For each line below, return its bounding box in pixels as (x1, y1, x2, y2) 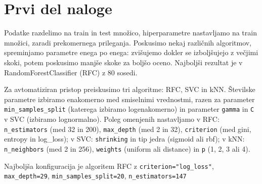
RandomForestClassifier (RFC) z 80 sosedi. (4, 67, 138, 77)
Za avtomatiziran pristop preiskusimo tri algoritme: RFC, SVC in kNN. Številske (4, 84, 255, 95)
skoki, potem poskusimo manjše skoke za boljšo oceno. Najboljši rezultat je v (4, 57, 243, 67)
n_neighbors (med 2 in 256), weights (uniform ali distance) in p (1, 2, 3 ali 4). (4, 143, 250, 154)
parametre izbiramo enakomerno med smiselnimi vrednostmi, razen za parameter (4, 94, 255, 104)
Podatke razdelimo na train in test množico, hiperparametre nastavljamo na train (4, 27, 257, 38)
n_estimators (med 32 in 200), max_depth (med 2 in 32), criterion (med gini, (4, 123, 251, 134)
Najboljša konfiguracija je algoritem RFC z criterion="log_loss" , (4, 160, 214, 171)
